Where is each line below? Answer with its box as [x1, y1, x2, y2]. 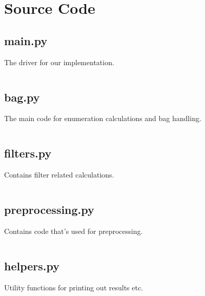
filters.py [4, 145, 52, 161]
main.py [4, 32, 48, 48]
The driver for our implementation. [4, 56, 114, 67]
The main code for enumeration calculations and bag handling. [4, 113, 201, 124]
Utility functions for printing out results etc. [4, 282, 143, 292]
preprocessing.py [4, 202, 94, 218]
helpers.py [4, 258, 60, 273]
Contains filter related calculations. [4, 169, 114, 180]
